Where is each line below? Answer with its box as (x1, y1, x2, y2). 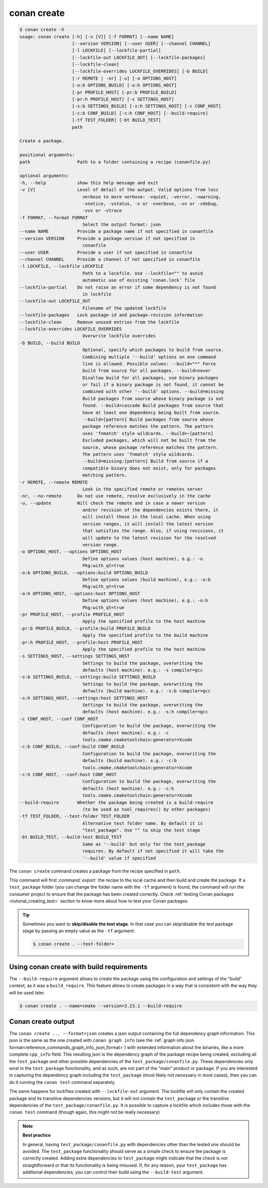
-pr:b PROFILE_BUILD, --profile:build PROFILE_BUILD (19, 625, 151, 631)
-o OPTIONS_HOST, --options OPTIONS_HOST (19, 549, 122, 555)
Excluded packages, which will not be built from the (82, 438, 216, 443)
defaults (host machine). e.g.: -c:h (82, 786, 174, 791)
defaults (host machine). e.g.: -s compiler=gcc (82, 667, 203, 673)
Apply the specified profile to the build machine (82, 632, 208, 638)
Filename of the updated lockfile (82, 305, 166, 311)
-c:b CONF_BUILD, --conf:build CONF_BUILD (19, 744, 125, 750)
